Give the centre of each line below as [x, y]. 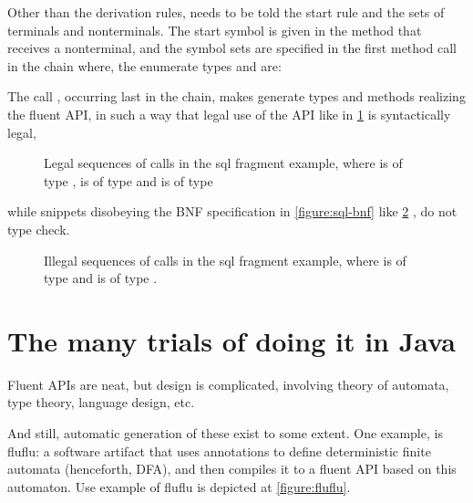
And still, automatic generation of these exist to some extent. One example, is [225, 433]
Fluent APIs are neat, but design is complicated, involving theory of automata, [228, 384]
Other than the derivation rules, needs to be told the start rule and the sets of [226, 12]
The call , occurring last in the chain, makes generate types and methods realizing [236, 96]
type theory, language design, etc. [101, 402]
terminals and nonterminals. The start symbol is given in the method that [215, 30]
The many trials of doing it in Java [231, 340]
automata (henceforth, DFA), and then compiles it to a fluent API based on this [232, 469]
